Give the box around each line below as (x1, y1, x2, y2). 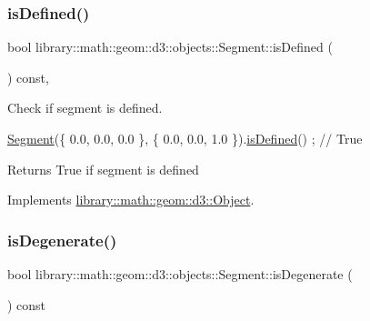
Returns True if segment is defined (7, 159, 199, 178)
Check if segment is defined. (7, 98, 163, 117)
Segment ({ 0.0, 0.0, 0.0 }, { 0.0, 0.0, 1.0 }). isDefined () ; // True (7, 129, 363, 147)
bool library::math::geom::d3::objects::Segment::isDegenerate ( (7, 265, 353, 283)
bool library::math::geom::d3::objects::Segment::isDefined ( (7, 37, 333, 56)
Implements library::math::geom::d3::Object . (7, 190, 255, 209)
